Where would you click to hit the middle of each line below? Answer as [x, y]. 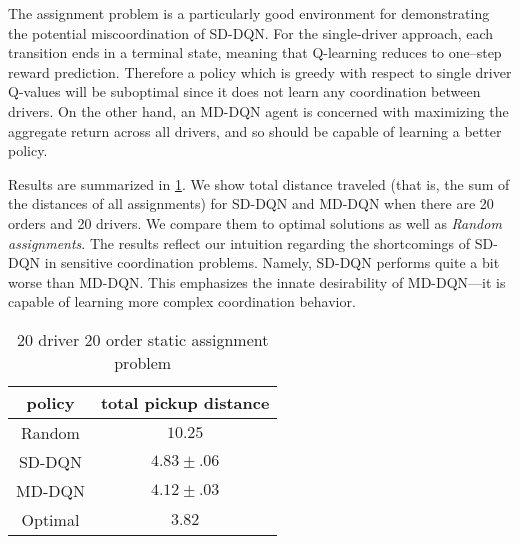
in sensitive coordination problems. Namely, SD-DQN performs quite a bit [272, 262]
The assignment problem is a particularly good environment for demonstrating [249, 13]
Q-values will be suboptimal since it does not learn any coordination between [244, 91]
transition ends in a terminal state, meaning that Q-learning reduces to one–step [255, 52]
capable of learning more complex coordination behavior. [182, 301]
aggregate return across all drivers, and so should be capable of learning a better [255, 130]
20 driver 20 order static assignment [142, 339]
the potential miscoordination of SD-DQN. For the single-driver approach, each [251, 32]
